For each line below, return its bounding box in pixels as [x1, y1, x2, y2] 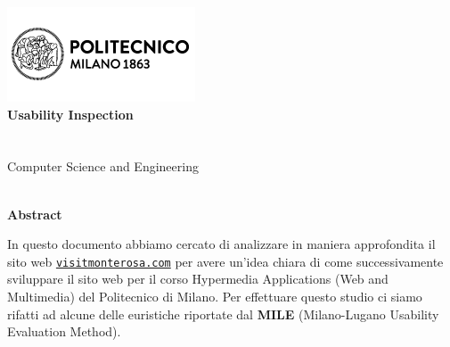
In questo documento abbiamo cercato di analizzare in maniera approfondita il [7, 235, 436, 253]
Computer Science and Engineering [7, 157, 199, 176]
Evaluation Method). [7, 322, 121, 341]
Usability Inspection [7, 104, 134, 123]
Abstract [7, 204, 62, 223]
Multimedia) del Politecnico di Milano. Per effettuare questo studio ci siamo [7, 287, 422, 305]
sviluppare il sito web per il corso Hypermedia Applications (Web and [7, 269, 389, 288]
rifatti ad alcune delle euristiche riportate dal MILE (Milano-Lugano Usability [7, 304, 439, 323]
